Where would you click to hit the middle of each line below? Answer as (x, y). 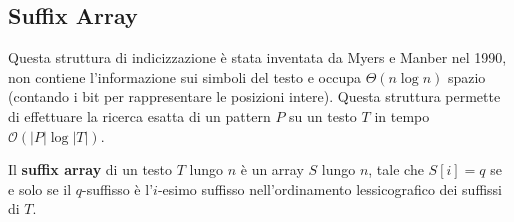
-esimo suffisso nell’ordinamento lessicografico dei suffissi (329, 188)
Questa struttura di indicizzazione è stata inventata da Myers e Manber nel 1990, (257, 57)
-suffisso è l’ (118, 188)
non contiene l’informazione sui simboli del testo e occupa (184, 76)
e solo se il (40, 188)
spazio (466, 76)
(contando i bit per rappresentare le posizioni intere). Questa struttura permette (254, 96)
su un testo (323, 115)
